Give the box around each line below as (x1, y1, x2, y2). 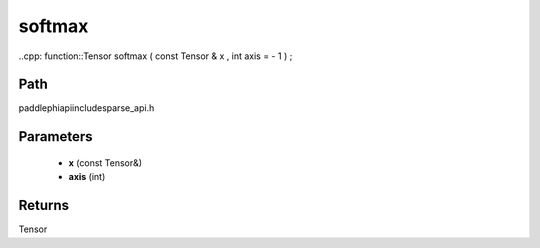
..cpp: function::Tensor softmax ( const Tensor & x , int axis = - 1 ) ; (18, 50, 293, 62)
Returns (18, 197, 70, 214)
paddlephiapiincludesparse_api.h (18, 102, 155, 114)
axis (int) (68, 171, 106, 183)
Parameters (18, 128, 93, 145)
